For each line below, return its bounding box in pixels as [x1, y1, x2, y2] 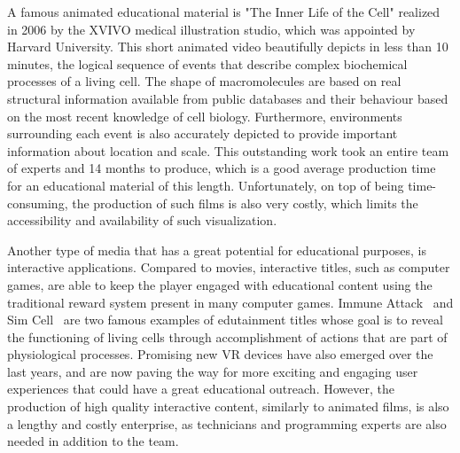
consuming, [7, 193, 68, 212]
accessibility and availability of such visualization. [7, 211, 277, 230]
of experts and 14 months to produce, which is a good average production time [7, 159, 436, 177]
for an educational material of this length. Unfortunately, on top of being [7, 176, 404, 194]
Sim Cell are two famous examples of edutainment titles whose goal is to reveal [7, 310, 443, 329]
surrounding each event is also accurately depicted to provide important [7, 124, 398, 143]
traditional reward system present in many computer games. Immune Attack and [7, 293, 454, 311]
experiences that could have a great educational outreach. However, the [7, 379, 394, 398]
